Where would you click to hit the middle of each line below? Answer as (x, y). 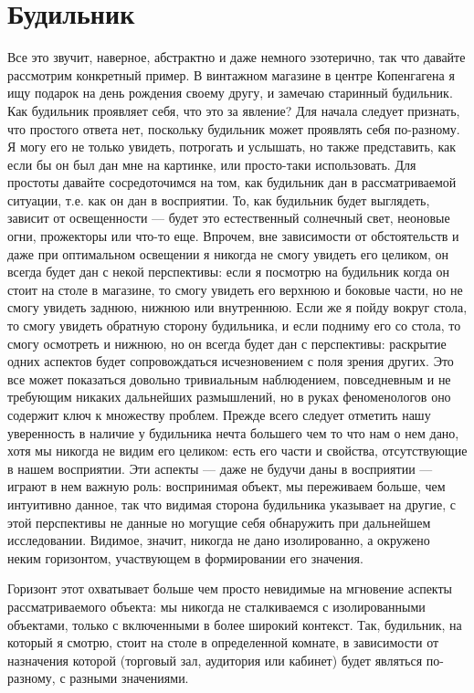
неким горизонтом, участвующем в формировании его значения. (185, 557)
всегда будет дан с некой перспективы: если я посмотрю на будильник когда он (229, 272)
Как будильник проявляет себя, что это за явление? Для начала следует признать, (234, 110)
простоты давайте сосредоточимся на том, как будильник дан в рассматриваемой (232, 182)
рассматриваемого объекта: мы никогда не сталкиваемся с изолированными (216, 606)
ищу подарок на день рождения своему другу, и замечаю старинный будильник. (230, 93)
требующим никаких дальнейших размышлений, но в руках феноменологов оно (229, 397)
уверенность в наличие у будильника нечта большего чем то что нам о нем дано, (233, 432)
